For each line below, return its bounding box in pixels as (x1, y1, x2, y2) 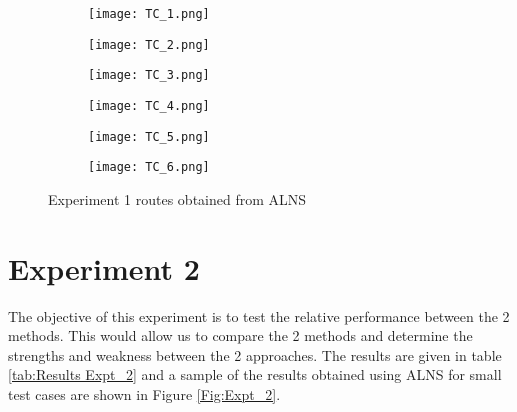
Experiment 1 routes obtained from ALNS (48, 188, 307, 209)
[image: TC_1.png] (88, 7, 210, 21)
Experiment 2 (8, 247, 200, 288)
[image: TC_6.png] (88, 160, 210, 175)
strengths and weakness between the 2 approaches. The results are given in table (8, 344, 502, 365)
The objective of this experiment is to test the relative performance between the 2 (8, 305, 510, 326)
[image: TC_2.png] (88, 37, 210, 52)
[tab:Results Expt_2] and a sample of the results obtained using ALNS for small (8, 364, 502, 385)
